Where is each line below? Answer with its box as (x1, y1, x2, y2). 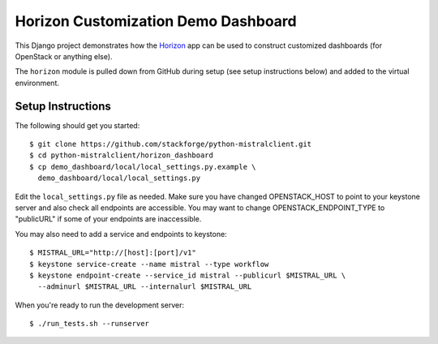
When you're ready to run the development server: (15, 300, 185, 310)
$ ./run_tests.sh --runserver (29, 319, 150, 329)
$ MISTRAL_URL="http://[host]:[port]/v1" (29, 248, 196, 257)
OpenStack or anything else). (15, 51, 113, 61)
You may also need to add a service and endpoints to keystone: (15, 229, 227, 239)
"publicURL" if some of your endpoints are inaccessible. (15, 214, 202, 224)
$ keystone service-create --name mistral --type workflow (29, 260, 269, 269)
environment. (15, 78, 60, 88)
